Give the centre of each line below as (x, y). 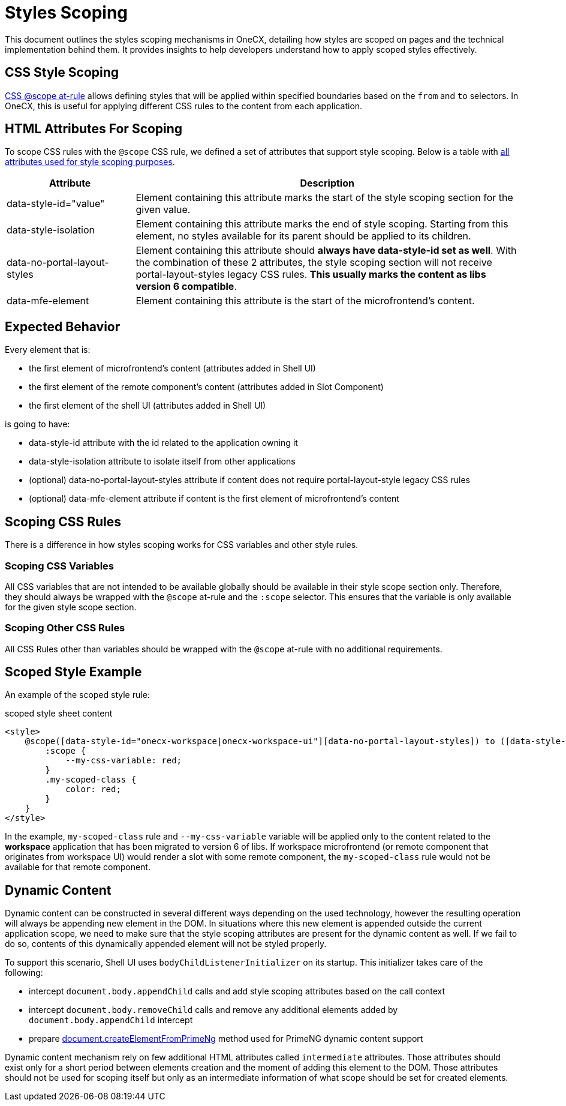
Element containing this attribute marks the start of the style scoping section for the (324, 198)
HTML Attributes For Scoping (94, 129)
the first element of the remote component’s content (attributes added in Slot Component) (206, 387)
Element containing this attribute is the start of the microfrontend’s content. (305, 301)
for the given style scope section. (71, 607)
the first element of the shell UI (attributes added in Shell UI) (147, 406)
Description (327, 183)
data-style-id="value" (56, 204)
